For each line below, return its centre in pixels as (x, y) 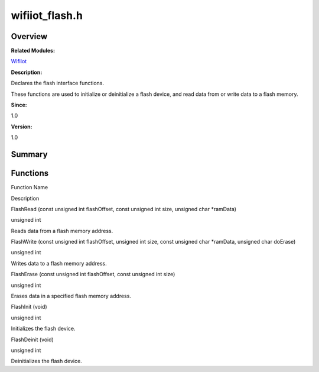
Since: (19, 105)
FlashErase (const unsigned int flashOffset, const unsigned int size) (93, 274)
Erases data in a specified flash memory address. (71, 296)
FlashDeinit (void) (32, 339)
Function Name (30, 187)
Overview (29, 36)
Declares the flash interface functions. (58, 83)
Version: (22, 127)
